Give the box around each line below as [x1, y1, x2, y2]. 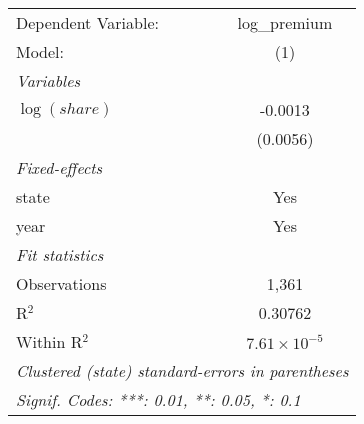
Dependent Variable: [16, 11, 159, 34]
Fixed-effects [16, 156, 103, 179]
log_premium [237, 11, 333, 34]
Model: [16, 40, 65, 63]
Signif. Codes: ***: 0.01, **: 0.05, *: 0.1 [16, 388, 301, 411]
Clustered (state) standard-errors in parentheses [16, 359, 349, 382]
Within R [16, 330, 83, 353]
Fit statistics [16, 243, 104, 266]
